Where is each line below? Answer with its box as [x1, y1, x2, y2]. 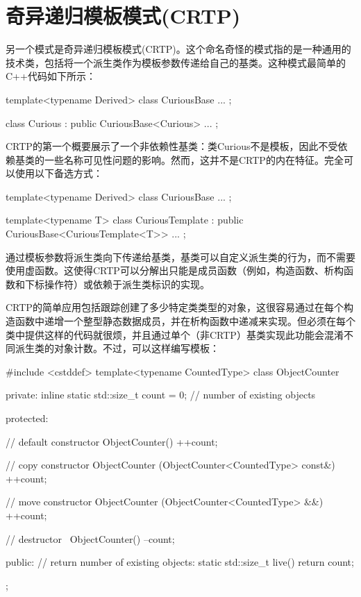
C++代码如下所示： [6, 69, 96, 83]
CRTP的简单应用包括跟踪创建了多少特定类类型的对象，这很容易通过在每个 [6, 300, 344, 314]
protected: [6, 411, 49, 425]
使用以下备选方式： [15, 166, 103, 180]
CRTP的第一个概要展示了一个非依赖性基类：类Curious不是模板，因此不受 [6, 139, 338, 153]
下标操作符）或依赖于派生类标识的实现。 [24, 276, 210, 291]
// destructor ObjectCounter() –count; [6, 531, 175, 546]
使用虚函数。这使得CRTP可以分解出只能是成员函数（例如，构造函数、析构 [6, 263, 344, 278]
